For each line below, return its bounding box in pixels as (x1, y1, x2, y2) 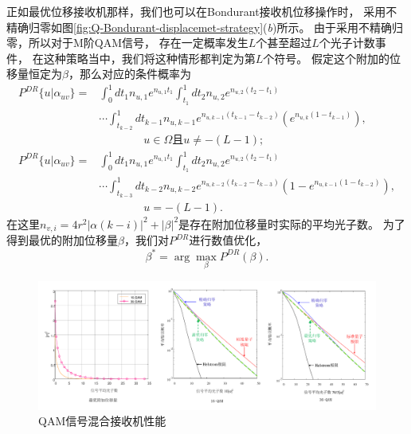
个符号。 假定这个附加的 (263, 49, 389, 66)
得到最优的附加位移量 (6, 232, 118, 248)
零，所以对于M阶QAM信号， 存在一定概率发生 (6, 34, 249, 51)
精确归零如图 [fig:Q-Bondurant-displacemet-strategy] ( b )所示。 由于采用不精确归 (6, 18, 404, 35)
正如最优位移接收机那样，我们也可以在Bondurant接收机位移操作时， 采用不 (6, 3, 397, 19)
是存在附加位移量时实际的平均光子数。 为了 (178, 215, 405, 232)
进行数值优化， (189, 232, 268, 248)
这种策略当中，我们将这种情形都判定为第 (43, 49, 256, 66)
